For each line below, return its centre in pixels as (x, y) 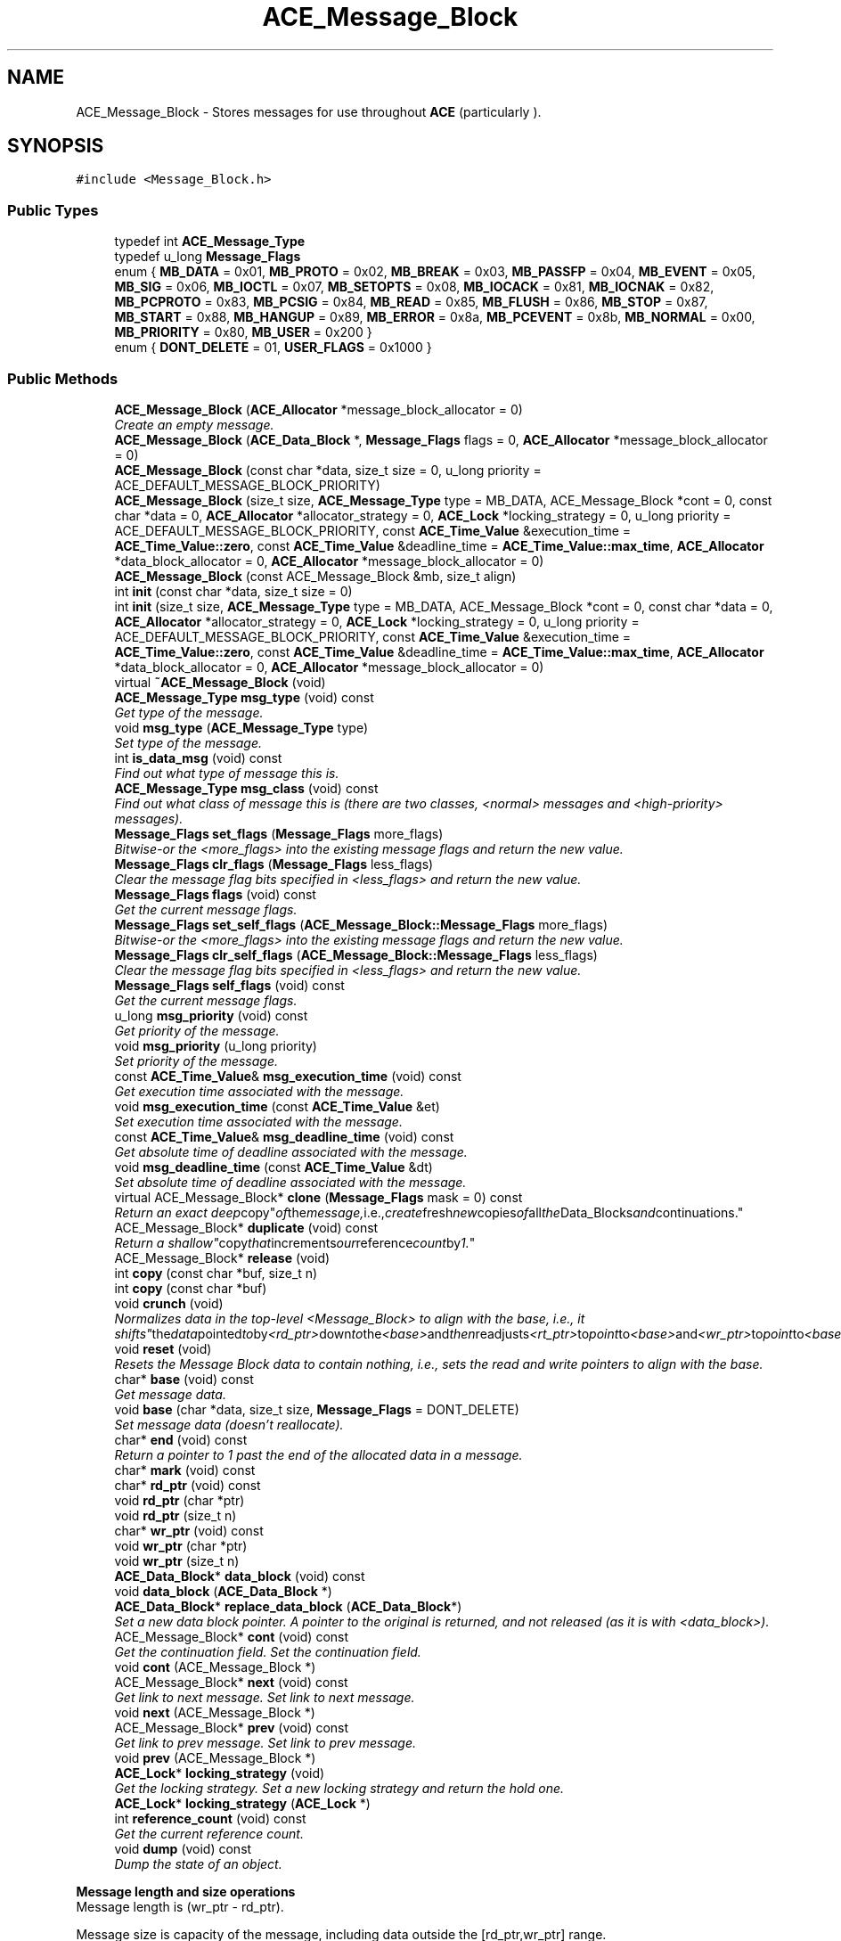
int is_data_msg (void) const (198, 758)
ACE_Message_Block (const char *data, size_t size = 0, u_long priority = (328, 470)
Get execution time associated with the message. (259, 1091)
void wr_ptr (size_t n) (177, 1560)
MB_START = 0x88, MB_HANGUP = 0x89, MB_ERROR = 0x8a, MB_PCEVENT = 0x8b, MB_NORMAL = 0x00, (435, 317)
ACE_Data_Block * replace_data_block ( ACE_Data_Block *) (288, 1606)
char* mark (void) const (185, 1470)
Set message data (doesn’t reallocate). (229, 1424)
